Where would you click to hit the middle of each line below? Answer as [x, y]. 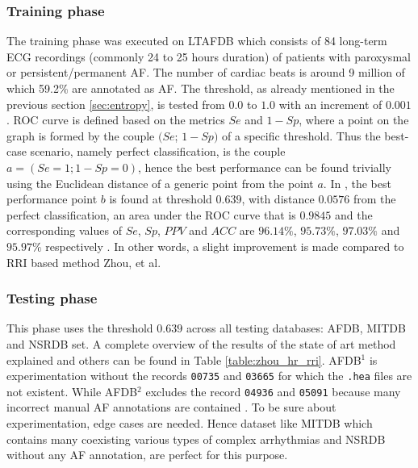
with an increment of [330, 104]
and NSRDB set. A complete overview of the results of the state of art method [201, 343]
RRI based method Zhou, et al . [84, 262]
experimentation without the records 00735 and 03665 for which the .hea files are [209, 376]
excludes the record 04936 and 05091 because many [273, 391]
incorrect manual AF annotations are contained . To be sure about [171, 407]
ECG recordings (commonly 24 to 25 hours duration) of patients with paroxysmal [209, 56]
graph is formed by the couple [81, 135]
